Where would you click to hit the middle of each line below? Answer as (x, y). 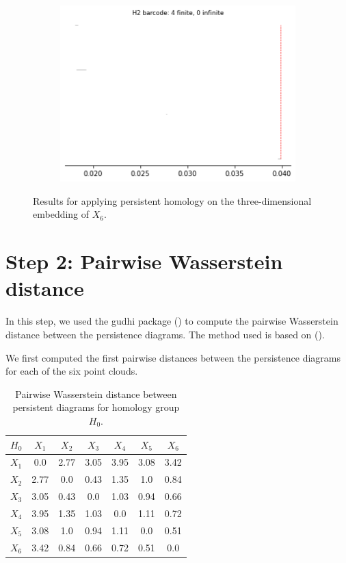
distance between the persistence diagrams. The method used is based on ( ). (165, 334)
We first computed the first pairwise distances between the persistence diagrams (173, 357)
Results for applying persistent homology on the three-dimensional (172, 200)
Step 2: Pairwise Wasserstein (144, 261)
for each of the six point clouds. (72, 371)
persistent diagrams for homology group (96, 407)
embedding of (61, 214)
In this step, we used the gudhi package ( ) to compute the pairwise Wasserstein (172, 321)
